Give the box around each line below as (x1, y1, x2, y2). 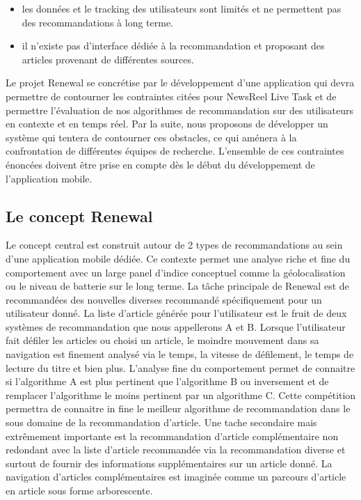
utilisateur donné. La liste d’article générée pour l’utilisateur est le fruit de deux (6, 306, 347, 320)
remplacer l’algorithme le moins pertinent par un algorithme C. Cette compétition (6, 387, 356, 402)
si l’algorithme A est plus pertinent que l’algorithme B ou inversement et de (6, 374, 329, 389)
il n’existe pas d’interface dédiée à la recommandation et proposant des (22, 38, 325, 53)
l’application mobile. (6, 171, 93, 185)
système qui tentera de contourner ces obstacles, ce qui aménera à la (6, 130, 297, 144)
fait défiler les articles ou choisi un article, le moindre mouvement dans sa (6, 333, 319, 347)
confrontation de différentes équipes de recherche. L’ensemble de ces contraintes (6, 143, 344, 158)
